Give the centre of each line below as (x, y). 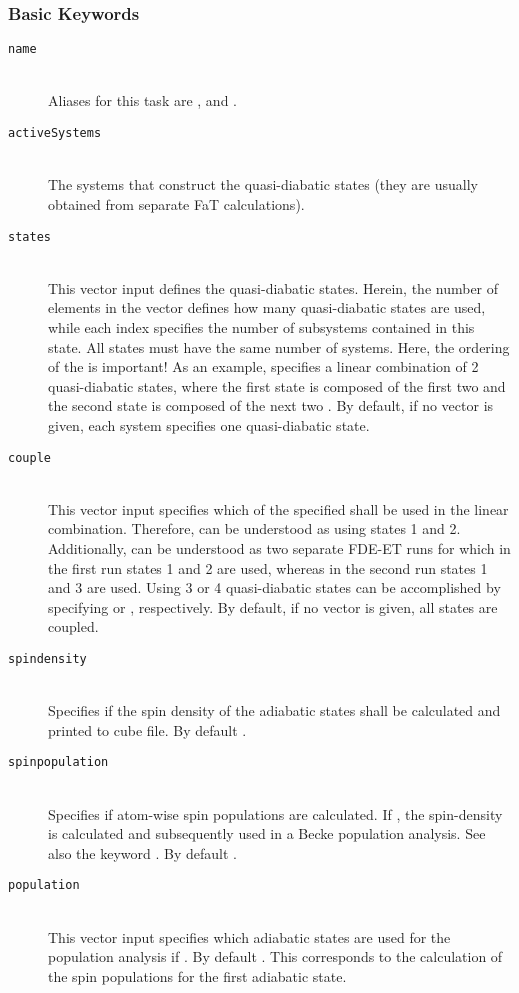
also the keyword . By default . (142, 852)
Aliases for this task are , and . (142, 100)
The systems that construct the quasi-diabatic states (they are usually (263, 184)
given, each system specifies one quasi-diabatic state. (209, 424)
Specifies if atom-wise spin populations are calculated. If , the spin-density (275, 813)
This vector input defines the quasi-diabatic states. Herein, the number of (273, 287)
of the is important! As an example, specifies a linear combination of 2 (263, 366)
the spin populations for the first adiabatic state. (197, 975)
